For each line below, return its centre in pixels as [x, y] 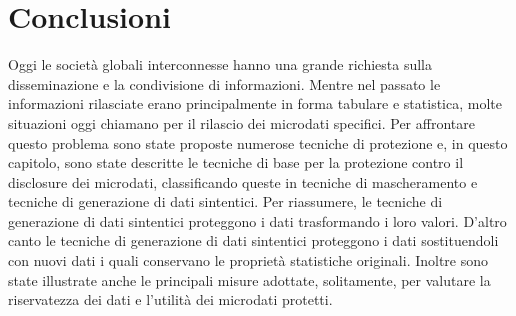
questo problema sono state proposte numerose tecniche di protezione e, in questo [258, 142]
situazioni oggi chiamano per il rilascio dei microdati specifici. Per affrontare [241, 122]
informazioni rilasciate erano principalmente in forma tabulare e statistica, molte [255, 103]
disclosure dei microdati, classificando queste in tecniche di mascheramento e [243, 181]
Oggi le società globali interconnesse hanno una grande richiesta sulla [220, 64]
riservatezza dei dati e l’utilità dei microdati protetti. [170, 299]
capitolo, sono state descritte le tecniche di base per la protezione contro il [236, 162]
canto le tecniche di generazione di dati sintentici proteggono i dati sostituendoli [253, 240]
